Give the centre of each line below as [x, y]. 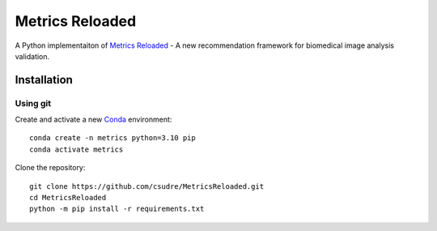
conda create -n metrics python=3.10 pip [112, 138]
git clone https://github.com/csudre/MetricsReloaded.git [147, 186]
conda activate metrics [76, 149]
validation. [32, 56]
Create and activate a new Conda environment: [93, 120]
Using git [33, 103]
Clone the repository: [50, 168]
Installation [44, 80]
